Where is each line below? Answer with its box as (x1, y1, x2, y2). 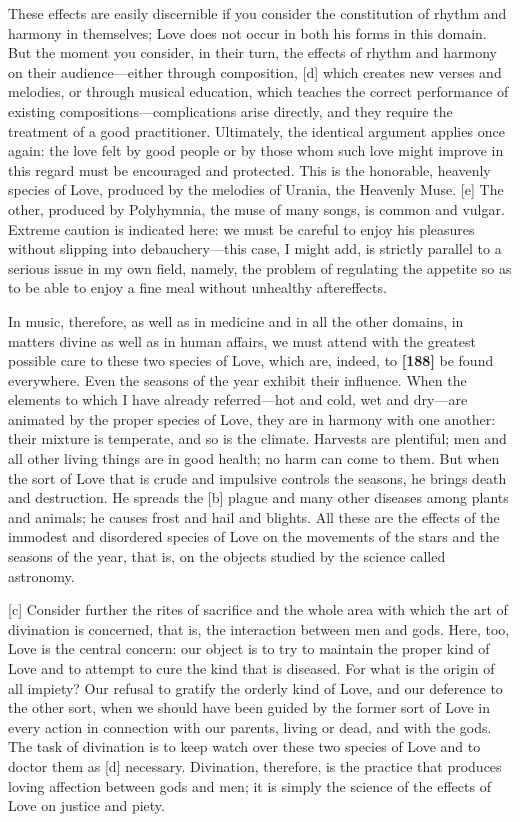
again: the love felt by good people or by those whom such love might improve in (8, 140, 504, 161)
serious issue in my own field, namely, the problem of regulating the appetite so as (8, 257, 512, 278)
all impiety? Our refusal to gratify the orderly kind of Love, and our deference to (8, 677, 503, 698)
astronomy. (8, 565, 75, 586)
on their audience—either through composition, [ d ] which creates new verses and (8, 61, 502, 82)
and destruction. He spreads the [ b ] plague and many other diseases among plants (8, 487, 509, 508)
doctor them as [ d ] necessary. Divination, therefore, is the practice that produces (8, 755, 502, 776)
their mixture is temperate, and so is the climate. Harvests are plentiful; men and (8, 428, 507, 449)
